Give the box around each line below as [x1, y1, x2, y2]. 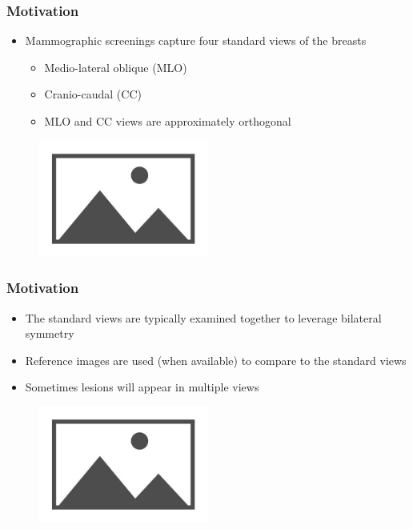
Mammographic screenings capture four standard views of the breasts [25, 32, 367, 49]
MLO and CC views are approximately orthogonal [44, 113, 291, 129]
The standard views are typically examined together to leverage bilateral [25, 309, 382, 326]
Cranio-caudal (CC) [44, 86, 142, 102]
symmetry [25, 325, 74, 342]
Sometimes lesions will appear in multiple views [25, 379, 259, 395]
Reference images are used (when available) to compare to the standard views [25, 351, 407, 368]
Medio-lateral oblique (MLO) [44, 58, 187, 75]
